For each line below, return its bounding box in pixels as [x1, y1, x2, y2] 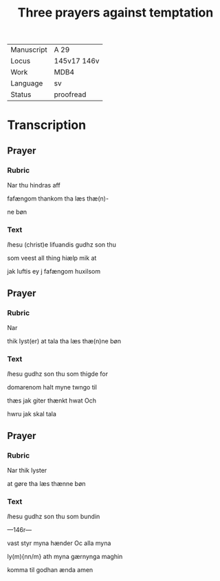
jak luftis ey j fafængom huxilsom [7, 267, 101, 276]
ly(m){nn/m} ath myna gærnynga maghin [7, 553, 123, 561]
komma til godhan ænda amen [7, 566, 93, 574]
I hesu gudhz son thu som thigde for [7, 370, 109, 378]
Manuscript [10, 45, 48, 54]
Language [10, 79, 43, 88]
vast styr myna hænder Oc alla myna [7, 539, 111, 547]
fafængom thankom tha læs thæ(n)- [7, 194, 109, 203]
